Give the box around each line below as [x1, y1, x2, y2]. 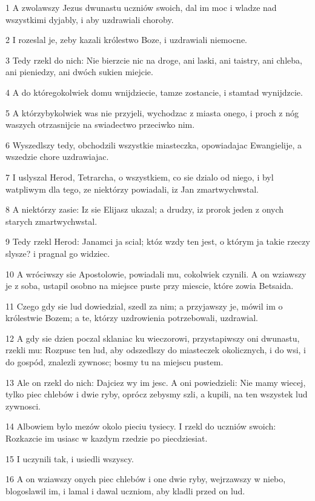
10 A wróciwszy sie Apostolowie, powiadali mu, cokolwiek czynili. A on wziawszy [5, 267, 307, 280]
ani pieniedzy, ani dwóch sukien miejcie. [5, 65, 153, 78]
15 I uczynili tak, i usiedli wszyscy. [5, 452, 134, 465]
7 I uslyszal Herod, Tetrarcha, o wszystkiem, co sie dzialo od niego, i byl [5, 170, 274, 183]
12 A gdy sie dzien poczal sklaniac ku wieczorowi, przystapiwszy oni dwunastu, [5, 331, 300, 344]
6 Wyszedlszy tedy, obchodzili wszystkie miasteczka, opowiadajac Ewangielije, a [5, 138, 302, 151]
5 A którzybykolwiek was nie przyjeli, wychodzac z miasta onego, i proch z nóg [5, 106, 299, 119]
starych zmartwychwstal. [5, 214, 98, 227]
